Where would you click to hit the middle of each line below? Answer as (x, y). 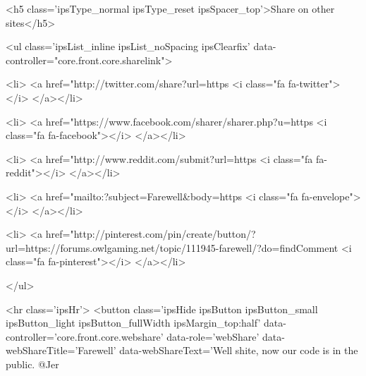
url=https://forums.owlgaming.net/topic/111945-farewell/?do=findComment (172, 247)
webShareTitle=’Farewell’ (61, 350)
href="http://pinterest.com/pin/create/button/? (151, 234)
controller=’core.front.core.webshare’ (85, 336)
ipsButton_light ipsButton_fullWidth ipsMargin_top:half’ (133, 323)
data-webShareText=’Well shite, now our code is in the (239, 350)
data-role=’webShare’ (213, 336)
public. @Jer (32, 364)
